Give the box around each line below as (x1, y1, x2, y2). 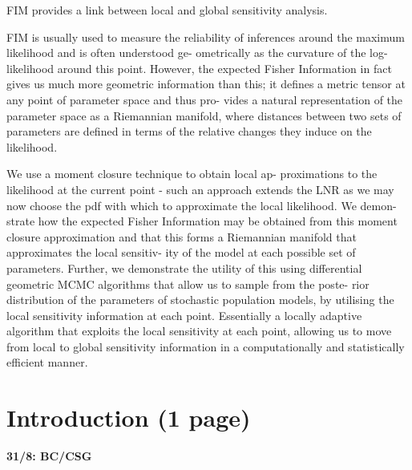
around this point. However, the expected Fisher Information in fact (57, 59, 392, 76)
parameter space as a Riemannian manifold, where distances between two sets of (6, 107, 402, 124)
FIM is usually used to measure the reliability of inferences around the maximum (6, 28, 405, 45)
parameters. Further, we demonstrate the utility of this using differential (6, 259, 362, 276)
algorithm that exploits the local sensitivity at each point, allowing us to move (6, 322, 392, 339)
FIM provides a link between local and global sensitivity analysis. (6, 2, 328, 18)
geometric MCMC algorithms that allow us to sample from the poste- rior (6, 275, 370, 292)
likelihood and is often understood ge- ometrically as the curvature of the (6, 44, 366, 61)
